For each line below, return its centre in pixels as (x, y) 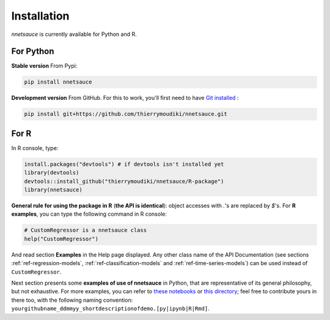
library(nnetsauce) (53, 190)
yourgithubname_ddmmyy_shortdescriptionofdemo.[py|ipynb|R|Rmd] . (111, 308)
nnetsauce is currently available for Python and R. (74, 34)
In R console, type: (35, 148)
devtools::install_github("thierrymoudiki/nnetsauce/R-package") (124, 181)
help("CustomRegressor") (61, 239)
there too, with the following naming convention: (72, 300)
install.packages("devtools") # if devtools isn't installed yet (124, 164)
